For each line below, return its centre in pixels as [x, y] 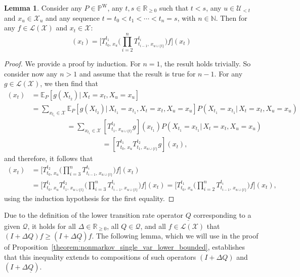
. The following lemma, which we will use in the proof [175, 236]
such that [174, 8]
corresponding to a [222, 215]
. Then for [231, 17]
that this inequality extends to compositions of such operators [100, 256]
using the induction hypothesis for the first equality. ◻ [89, 198]
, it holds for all [52, 226]
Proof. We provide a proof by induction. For [72, 63]
